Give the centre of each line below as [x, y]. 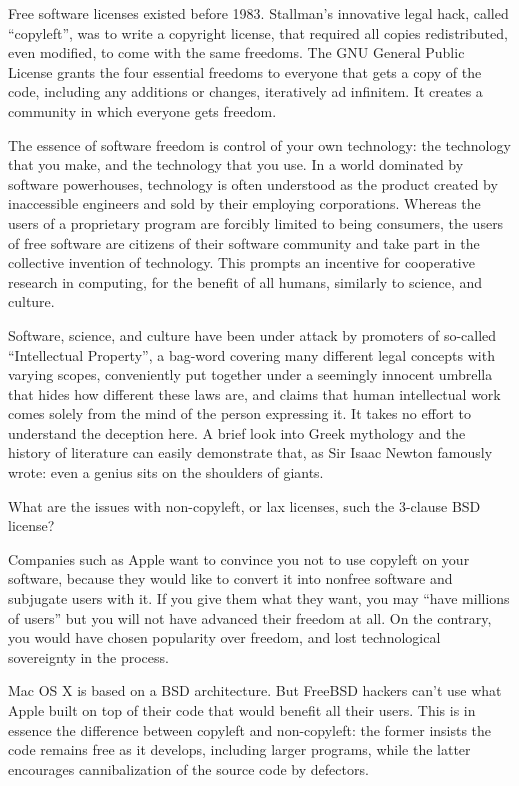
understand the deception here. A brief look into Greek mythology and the [237, 432]
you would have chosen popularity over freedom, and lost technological [224, 637]
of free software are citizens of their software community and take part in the [244, 242]
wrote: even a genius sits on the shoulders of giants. [166, 472]
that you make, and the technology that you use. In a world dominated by [236, 164]
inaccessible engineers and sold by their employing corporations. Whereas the [244, 203]
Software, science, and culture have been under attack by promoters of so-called [252, 334]
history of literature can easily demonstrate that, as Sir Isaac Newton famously [250, 452]
